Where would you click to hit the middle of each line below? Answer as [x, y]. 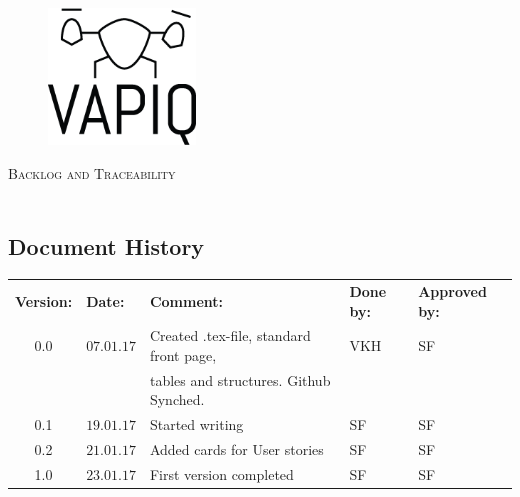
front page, [183, 355]
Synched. [177, 399]
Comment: [186, 300]
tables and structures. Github [240, 379]
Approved [452, 291]
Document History [106, 246]
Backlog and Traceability [92, 172]
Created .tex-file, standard [230, 335]
